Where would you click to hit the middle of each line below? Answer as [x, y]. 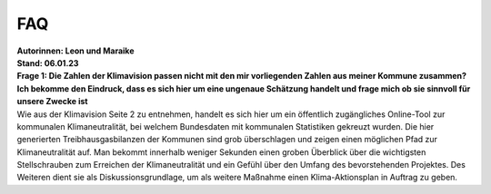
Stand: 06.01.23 [48, 63]
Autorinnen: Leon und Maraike [75, 51]
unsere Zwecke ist [52, 102]
